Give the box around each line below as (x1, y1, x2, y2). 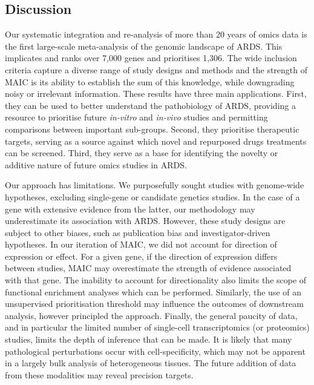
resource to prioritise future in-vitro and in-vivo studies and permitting (5, 111, 268, 123)
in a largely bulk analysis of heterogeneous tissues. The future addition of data (5, 357, 296, 369)
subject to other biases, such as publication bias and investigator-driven (5, 226, 270, 239)
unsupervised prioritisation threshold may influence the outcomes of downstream (5, 297, 304, 310)
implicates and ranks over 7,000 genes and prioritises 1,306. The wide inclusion (5, 51, 297, 64)
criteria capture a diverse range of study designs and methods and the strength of (5, 63, 308, 76)
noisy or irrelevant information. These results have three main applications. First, (5, 87, 307, 100)
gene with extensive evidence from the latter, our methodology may (5, 202, 255, 215)
